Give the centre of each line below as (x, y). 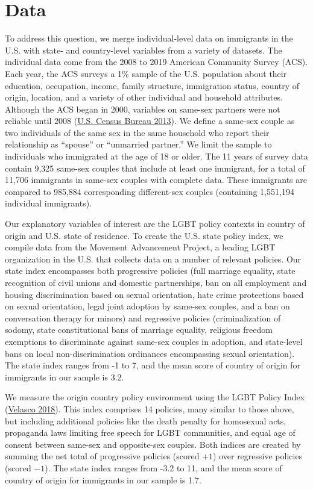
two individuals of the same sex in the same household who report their (137, 132)
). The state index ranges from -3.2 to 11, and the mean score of (163, 467)
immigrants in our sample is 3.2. (65, 377)
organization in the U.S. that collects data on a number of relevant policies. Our (153, 259)
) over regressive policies (258, 456)
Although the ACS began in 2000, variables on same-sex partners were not (143, 109)
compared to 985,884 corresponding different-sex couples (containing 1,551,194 (150, 191)
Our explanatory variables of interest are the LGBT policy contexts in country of (155, 224)
